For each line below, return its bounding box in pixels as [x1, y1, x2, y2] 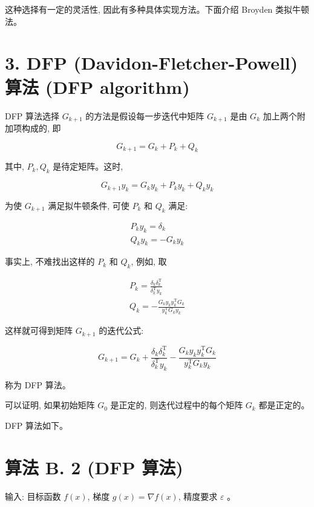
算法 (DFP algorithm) [5, 74, 190, 99]
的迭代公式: [99, 324, 144, 337]
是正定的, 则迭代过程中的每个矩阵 [110, 399, 243, 411]
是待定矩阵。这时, [53, 160, 123, 173]
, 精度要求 [178, 489, 218, 502]
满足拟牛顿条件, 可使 [48, 199, 129, 211]
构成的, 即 [21, 121, 61, 134]
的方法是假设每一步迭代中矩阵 [85, 109, 204, 122]
